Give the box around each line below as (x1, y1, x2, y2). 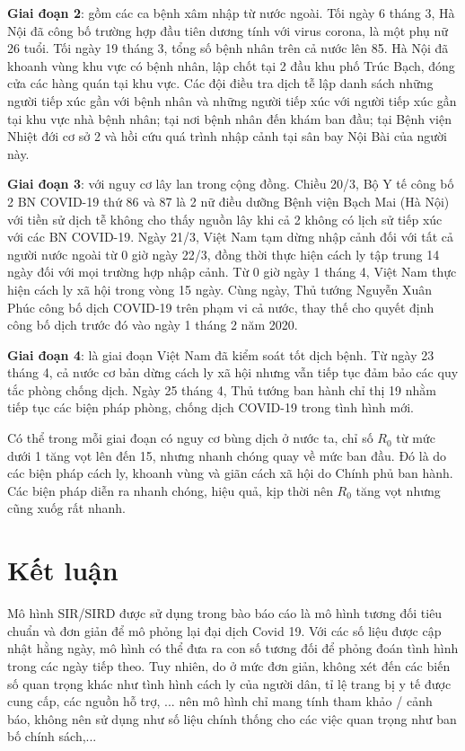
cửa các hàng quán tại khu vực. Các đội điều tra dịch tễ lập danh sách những (7, 74, 434, 93)
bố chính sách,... (7, 727, 97, 746)
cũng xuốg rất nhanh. (7, 499, 126, 517)
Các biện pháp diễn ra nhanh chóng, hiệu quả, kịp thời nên (7, 481, 333, 499)
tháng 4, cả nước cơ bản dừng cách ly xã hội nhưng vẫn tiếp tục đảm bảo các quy (7, 363, 459, 382)
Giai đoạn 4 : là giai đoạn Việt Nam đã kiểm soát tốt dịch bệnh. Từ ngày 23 (7, 345, 434, 364)
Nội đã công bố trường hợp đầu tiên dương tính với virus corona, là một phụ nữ (7, 21, 449, 40)
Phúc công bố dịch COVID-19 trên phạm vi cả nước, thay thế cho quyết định (7, 297, 434, 316)
